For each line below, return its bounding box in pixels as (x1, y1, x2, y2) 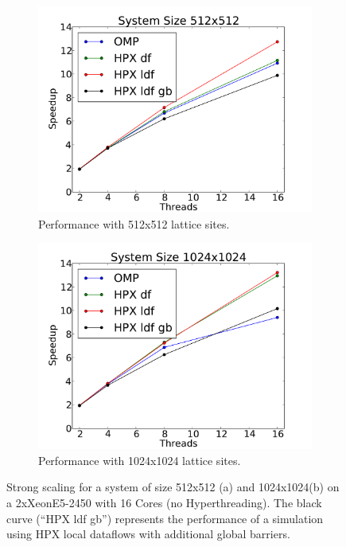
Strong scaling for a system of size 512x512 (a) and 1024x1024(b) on (6, 479, 340, 495)
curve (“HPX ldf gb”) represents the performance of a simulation (6, 510, 324, 526)
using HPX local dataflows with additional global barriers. (6, 526, 290, 542)
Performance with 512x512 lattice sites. (38, 215, 230, 232)
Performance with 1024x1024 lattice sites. (38, 451, 241, 468)
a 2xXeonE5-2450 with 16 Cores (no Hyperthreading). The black (6, 494, 322, 510)
